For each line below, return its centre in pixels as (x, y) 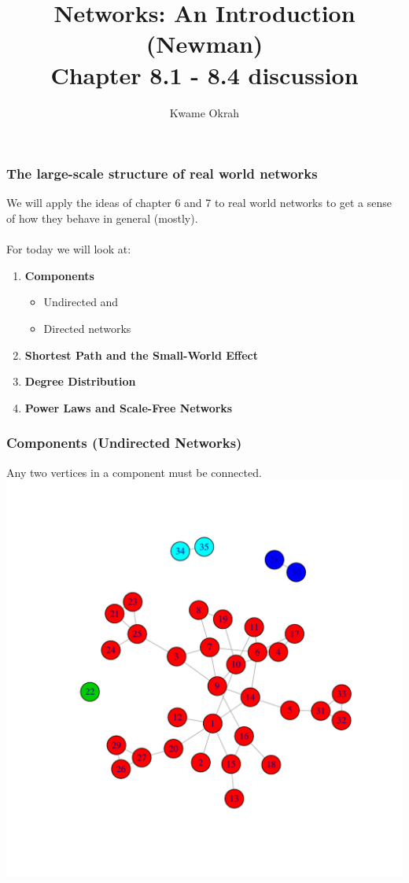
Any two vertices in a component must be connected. (134, 472)
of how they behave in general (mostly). (102, 218)
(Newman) (204, 44)
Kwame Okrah (204, 112)
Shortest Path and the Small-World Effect (141, 355)
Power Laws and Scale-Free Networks (129, 407)
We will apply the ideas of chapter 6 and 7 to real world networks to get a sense (199, 203)
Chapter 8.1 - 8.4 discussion (204, 74)
